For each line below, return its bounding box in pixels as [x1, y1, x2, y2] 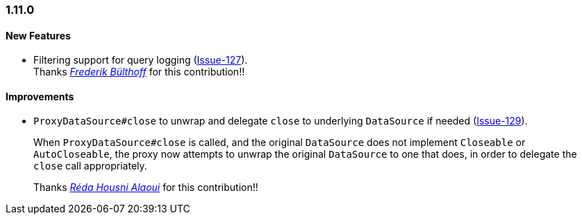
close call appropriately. [33, 160, 147, 172]
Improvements [6, 90, 74, 102]
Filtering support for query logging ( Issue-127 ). [33, 54, 248, 66]
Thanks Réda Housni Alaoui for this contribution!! [33, 181, 258, 194]
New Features [6, 29, 71, 42]
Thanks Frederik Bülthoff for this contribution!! [33, 66, 245, 78]
